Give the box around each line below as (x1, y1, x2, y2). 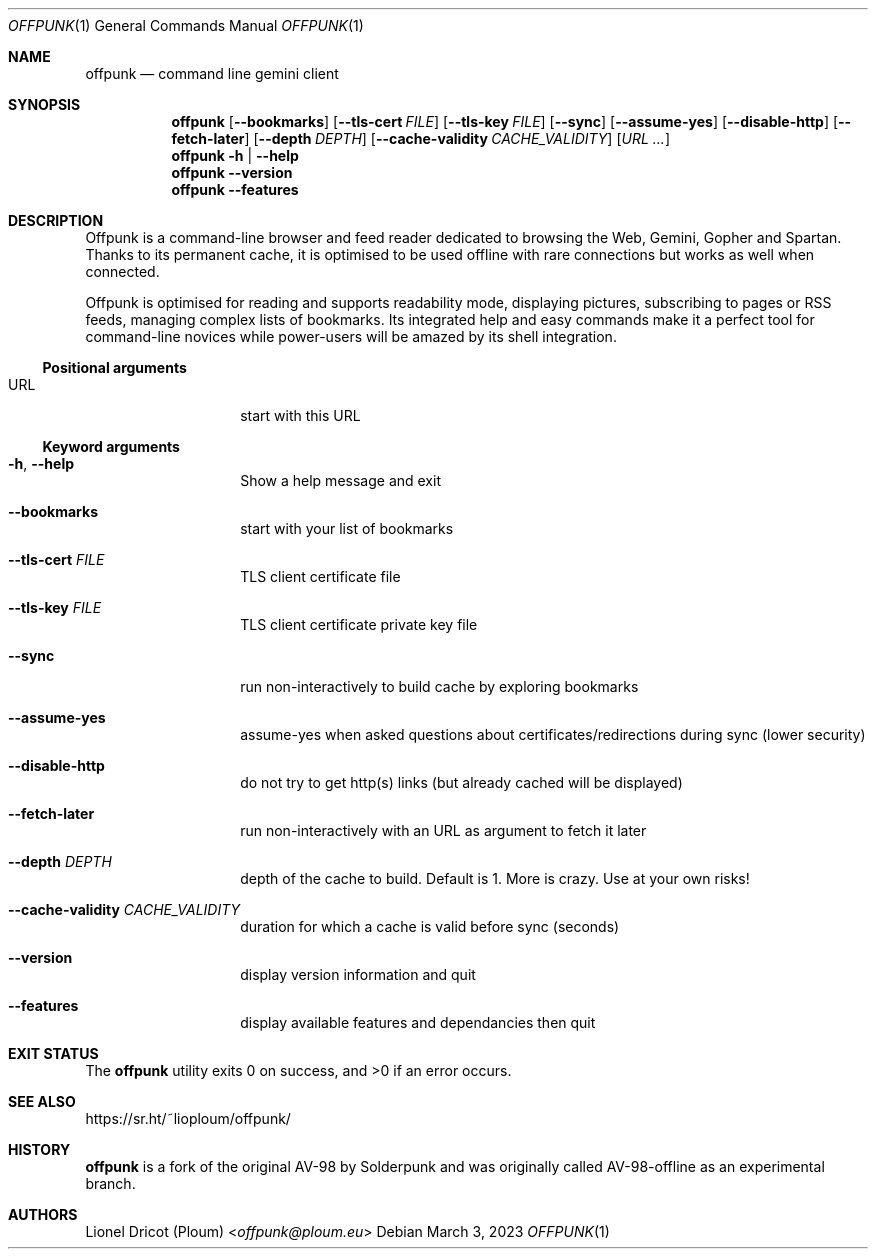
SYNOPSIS (8, 96, 81, 113)
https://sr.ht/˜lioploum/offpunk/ (85, 1110, 291, 1127)
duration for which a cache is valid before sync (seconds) (240, 918, 620, 935)
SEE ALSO (8, 1093, 76, 1110)
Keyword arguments (42, 438, 180, 455)
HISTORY (8, 1141, 71, 1158)
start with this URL (240, 407, 361, 424)
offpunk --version (171, 164, 293, 181)
